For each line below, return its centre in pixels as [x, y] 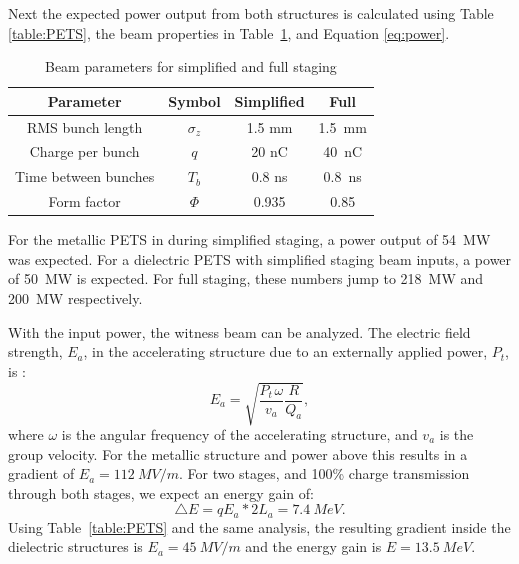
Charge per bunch [84, 151]
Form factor [84, 201]
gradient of [41, 473]
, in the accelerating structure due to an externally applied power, [285, 351]
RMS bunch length [84, 126]
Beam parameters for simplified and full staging [190, 66]
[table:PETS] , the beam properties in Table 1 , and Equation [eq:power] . [229, 32]
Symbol [194, 100]
